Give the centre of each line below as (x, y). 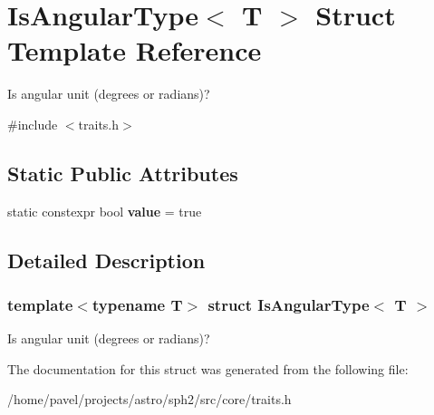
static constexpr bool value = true (105, 211)
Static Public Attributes (123, 173)
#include (33, 124)
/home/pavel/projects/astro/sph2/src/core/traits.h (149, 399)
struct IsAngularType (289, 304)
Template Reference (135, 50)
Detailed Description (106, 260)
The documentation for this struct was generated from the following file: (208, 368)
